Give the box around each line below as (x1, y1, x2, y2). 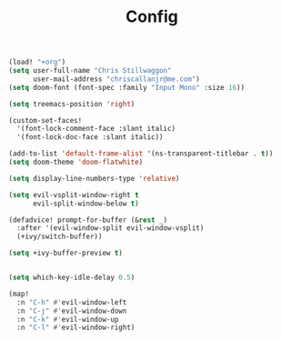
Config (125, 6, 178, 27)
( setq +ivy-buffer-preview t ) (8, 248, 124, 258)
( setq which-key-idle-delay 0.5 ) (8, 273, 135, 283)
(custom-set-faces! (8, 115, 83, 125)
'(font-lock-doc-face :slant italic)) (16, 133, 165, 142)
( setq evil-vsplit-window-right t (8, 190, 140, 199)
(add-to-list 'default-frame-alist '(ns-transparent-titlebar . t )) (8, 149, 274, 158)
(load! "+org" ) (8, 57, 66, 67)
